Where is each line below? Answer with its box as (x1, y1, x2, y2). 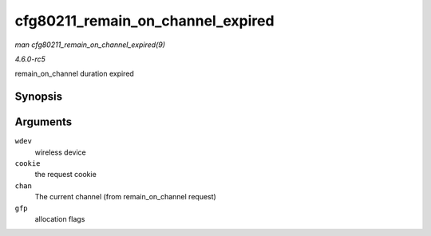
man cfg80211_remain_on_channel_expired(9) (14, 40, 166, 49)
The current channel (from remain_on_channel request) (34, 192, 217, 202)
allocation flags (34, 214, 85, 223)
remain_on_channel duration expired (14, 69, 135, 79)
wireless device (34, 147, 87, 157)
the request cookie (34, 170, 97, 179)
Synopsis (14, 90, 63, 104)
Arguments (14, 116, 73, 129)
